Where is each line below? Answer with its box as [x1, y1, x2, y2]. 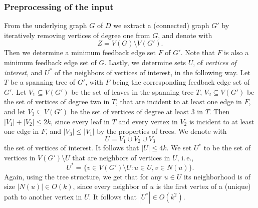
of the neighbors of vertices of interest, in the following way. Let [54, 67, 250, 77]
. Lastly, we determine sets [104, 57, 186, 67]
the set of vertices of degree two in [4, 96, 110, 107]
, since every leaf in [51, 116, 110, 126]
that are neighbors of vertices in [72, 152, 170, 162]
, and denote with [158, 30, 212, 40]
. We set [166, 142, 192, 153]
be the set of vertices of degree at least [70, 106, 189, 116]
